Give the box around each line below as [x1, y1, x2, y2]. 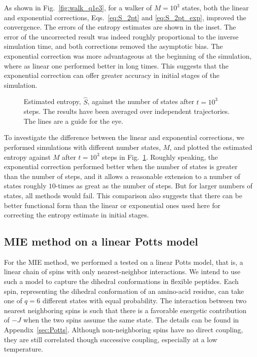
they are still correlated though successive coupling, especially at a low [4, 334, 218, 344]
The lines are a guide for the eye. [24, 115, 123, 126]
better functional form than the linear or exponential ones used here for [4, 200, 220, 210]
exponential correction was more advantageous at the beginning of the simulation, [4, 50, 252, 61]
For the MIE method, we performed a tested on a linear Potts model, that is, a [4, 256, 243, 267]
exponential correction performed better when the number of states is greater [4, 161, 238, 172]
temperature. [4, 344, 43, 354]
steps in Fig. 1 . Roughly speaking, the [102, 151, 218, 162]
